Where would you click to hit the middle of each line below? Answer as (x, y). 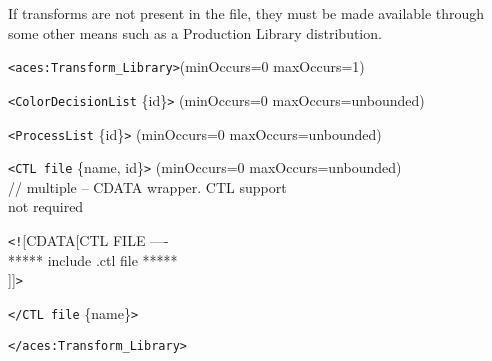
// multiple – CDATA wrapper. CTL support (147, 186)
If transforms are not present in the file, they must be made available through (246, 13)
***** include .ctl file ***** (93, 259)
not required (46, 206)
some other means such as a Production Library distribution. (195, 32)
